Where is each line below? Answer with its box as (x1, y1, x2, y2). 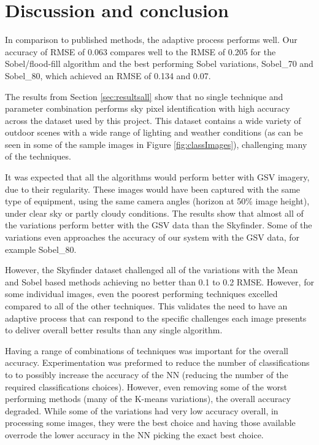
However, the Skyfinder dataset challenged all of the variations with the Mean (5, 263, 298, 276)
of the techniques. (5, 150, 71, 163)
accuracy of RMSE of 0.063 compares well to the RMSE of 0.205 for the (5, 45, 276, 58)
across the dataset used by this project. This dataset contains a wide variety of (5, 114, 301, 126)
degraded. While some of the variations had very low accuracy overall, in (5, 404, 279, 417)
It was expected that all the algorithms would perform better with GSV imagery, (5, 171, 310, 184)
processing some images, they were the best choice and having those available (5, 416, 296, 429)
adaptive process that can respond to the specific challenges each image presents (5, 311, 307, 324)
